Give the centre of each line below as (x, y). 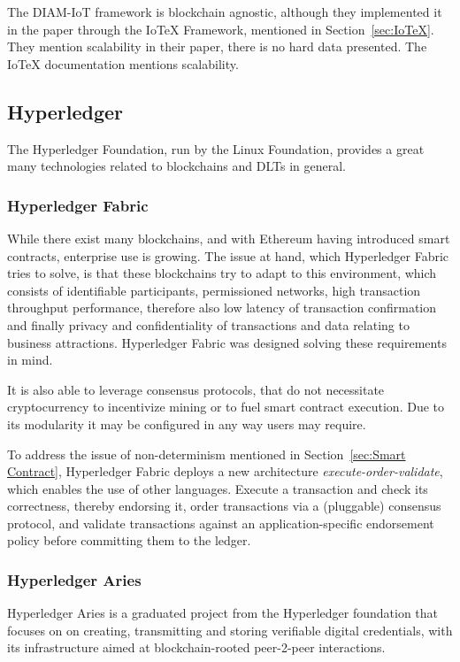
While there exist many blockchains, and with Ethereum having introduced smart (229, 238)
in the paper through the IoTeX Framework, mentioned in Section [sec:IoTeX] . (221, 29)
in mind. (30, 360)
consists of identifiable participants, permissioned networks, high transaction (214, 290)
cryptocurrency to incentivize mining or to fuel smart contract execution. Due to (226, 407)
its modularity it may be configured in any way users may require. (187, 423)
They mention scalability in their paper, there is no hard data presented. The (217, 46)
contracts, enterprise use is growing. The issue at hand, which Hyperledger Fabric (228, 255)
